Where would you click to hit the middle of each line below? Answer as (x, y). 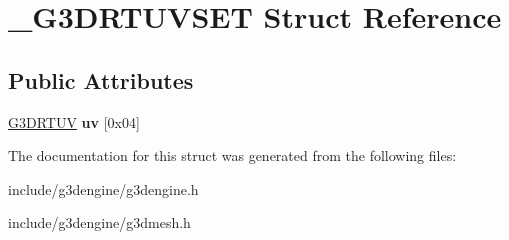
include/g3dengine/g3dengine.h (103, 188)
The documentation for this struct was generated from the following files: (232, 155)
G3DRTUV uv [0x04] (74, 121)
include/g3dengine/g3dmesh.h (99, 222)
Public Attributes (101, 79)
